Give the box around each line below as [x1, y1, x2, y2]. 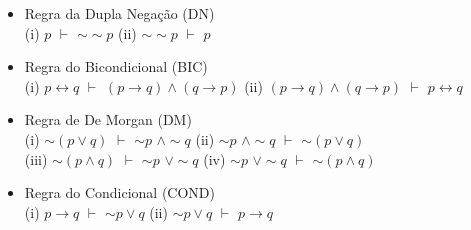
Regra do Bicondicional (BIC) [24, 56, 208, 77]
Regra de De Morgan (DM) [24, 109, 192, 130]
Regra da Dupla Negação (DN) [24, 3, 215, 23]
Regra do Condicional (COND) [24, 182, 216, 203]
